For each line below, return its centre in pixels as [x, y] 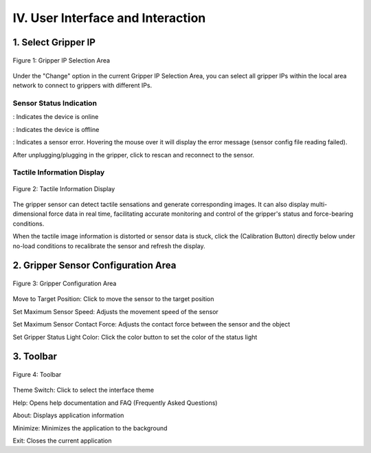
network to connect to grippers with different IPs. [82, 85]
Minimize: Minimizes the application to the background [90, 428]
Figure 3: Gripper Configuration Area [65, 283]
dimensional [30, 214]
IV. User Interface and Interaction [109, 18]
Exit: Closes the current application [63, 441]
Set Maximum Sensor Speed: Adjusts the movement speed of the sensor [116, 311]
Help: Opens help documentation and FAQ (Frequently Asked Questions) [115, 403]
